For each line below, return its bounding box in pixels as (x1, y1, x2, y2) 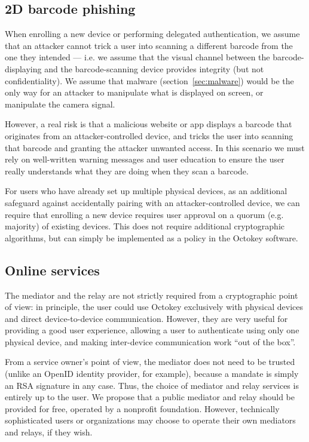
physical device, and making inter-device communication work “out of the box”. (5, 335, 296, 348)
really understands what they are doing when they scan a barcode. (5, 164, 249, 177)
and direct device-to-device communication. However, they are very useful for (5, 312, 288, 324)
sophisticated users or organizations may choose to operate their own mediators (5, 414, 296, 426)
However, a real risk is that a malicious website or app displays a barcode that (5, 118, 292, 130)
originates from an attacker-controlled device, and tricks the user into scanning (5, 129, 293, 142)
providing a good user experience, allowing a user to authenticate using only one (5, 324, 299, 336)
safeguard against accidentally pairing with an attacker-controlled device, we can (5, 196, 300, 208)
